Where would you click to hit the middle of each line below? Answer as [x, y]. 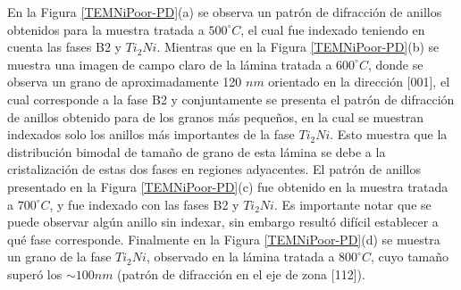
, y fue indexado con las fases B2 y [144, 204]
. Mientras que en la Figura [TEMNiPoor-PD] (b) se [298, 47]
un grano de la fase [59, 257]
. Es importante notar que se [352, 204]
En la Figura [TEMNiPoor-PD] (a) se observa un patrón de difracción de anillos [225, 12]
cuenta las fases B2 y [64, 47]
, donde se [395, 64]
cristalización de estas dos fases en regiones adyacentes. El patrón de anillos [214, 169]
